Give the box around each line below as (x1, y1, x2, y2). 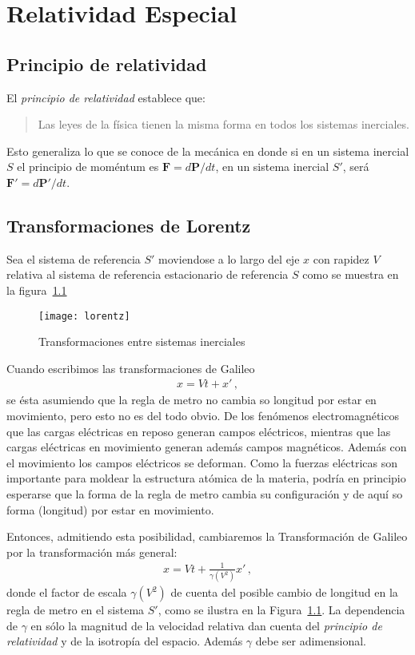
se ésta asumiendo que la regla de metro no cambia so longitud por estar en (6, 391, 377, 408)
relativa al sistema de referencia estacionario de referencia (6, 266, 289, 283)
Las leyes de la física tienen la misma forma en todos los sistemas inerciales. (38, 116, 409, 133)
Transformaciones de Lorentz (6, 212, 251, 237)
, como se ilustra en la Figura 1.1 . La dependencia (158, 601, 405, 618)
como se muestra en (302, 266, 399, 283)
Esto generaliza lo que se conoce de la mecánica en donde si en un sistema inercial (6, 142, 409, 159)
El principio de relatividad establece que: (6, 89, 206, 105)
